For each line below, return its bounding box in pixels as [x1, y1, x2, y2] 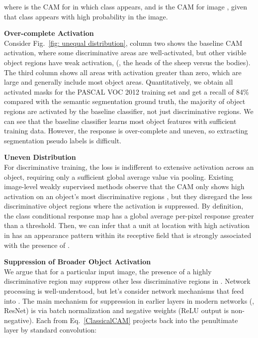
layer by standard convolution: [4, 325, 97, 335]
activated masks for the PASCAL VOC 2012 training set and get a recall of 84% [4, 86, 249, 97]
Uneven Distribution [4, 152, 76, 162]
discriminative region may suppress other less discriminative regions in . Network [4, 276, 251, 286]
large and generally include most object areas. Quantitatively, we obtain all [4, 77, 233, 87]
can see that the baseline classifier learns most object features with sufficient [4, 115, 237, 126]
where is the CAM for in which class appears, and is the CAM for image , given [4, 1, 247, 11]
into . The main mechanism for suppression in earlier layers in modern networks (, [4, 295, 255, 306]
